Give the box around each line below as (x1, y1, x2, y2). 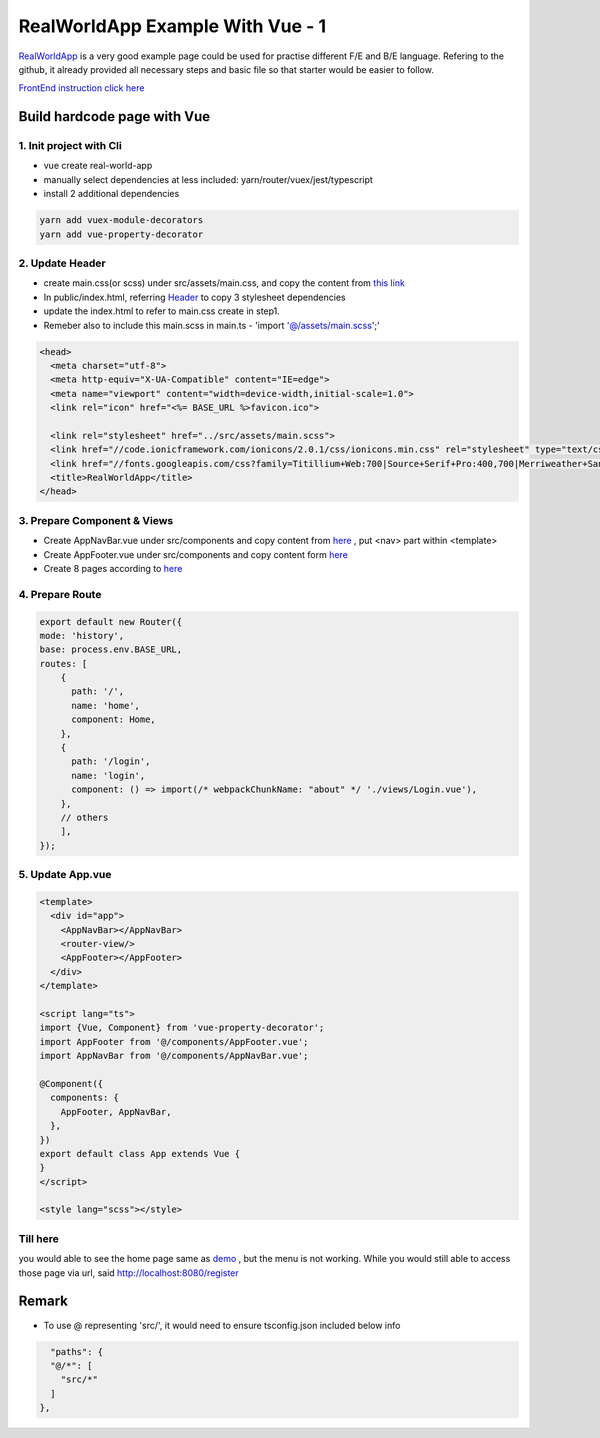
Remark (18, 1293, 69, 1310)
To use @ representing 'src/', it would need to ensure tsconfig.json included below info (43, 1319, 401, 1331)
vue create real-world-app (43, 160, 153, 172)
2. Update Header (18, 256, 107, 270)
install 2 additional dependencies (43, 188, 180, 200)
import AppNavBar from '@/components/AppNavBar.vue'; (39, 1050, 309, 1062)
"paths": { (50, 1346, 104, 1357)
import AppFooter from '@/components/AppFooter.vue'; (39, 1036, 309, 1047)
